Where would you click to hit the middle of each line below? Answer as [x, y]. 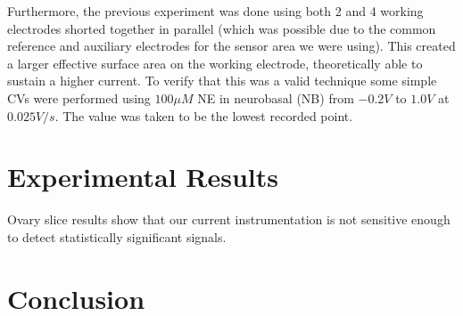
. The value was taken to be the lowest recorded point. [204, 115]
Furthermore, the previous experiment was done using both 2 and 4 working [215, 11]
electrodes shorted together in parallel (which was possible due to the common [222, 28]
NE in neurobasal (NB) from [276, 97]
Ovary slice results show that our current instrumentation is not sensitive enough [229, 219]
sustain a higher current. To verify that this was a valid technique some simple [222, 81]
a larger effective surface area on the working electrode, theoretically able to [215, 63]
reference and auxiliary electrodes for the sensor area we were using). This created [231, 46]
